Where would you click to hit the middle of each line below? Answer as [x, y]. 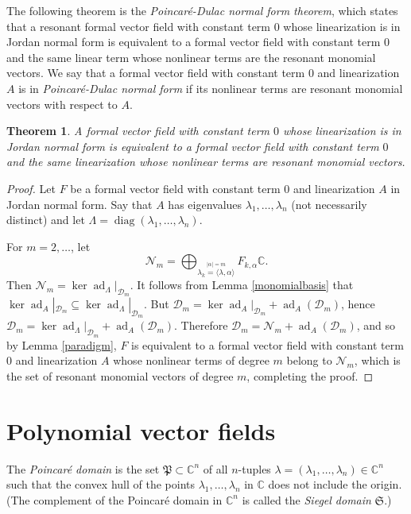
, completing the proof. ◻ [310, 375]
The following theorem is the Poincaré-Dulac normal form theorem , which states [202, 10]
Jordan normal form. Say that [79, 204]
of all [215, 468]
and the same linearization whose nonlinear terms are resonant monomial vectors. [206, 162]
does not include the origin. [335, 484]
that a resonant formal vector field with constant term [139, 26]
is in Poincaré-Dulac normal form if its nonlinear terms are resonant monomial [211, 88]
